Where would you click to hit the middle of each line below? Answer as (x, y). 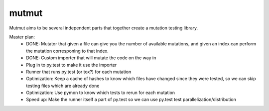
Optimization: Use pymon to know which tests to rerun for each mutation (101, 93)
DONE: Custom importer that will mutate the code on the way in (91, 58)
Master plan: (22, 37)
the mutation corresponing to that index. (67, 51)
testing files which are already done (63, 86)
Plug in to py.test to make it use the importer (71, 65)
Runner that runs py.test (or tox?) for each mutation (79, 72)
